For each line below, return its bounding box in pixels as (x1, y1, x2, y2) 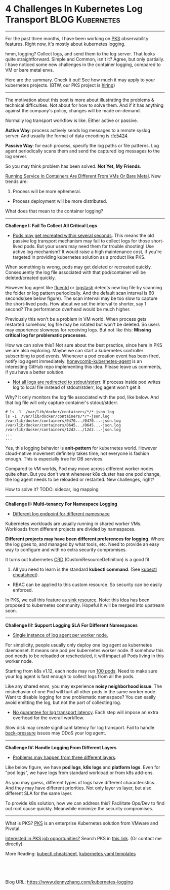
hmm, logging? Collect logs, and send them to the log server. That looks (5, 50, 155, 56)
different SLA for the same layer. (5, 790, 73, 796)
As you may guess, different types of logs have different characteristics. (5, 779, 156, 785)
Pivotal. (5, 825, 21, 832)
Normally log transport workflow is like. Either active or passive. (5, 117, 138, 124)
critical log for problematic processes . (5, 332, 88, 338)
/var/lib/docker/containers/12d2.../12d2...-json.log (5, 427, 121, 432)
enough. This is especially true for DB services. (5, 455, 104, 462)
